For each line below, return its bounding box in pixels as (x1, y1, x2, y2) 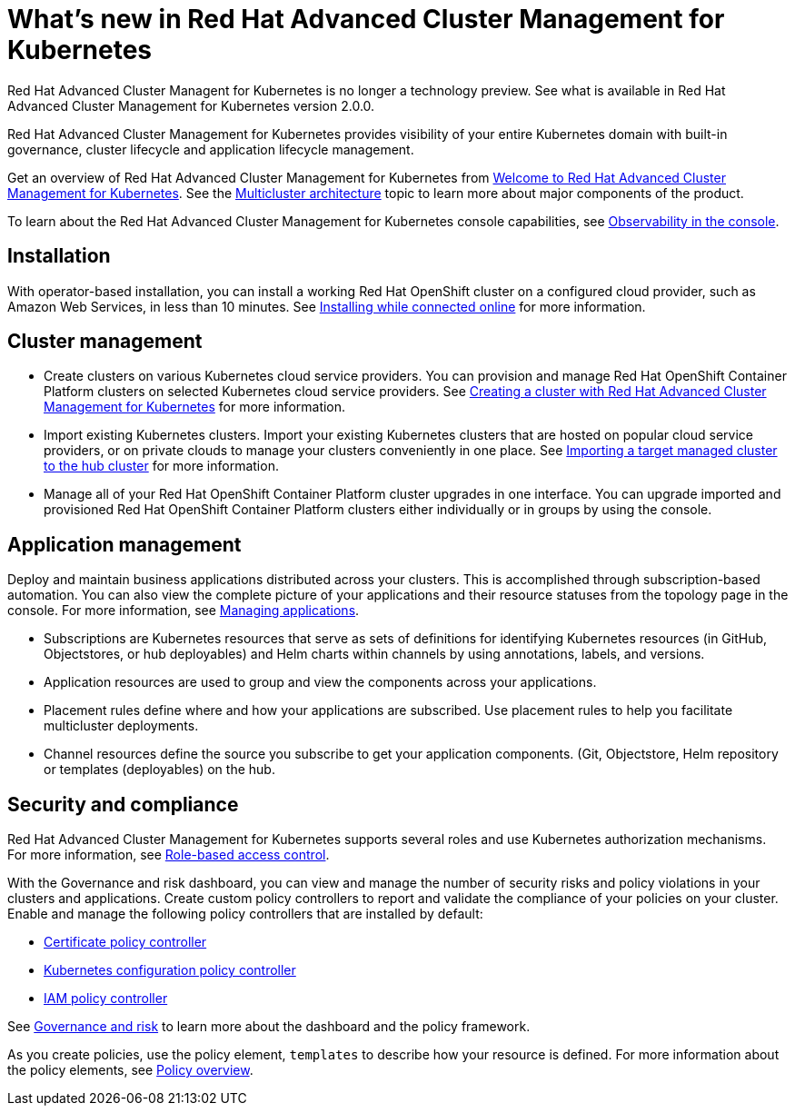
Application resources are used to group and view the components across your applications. (44, 674, 597, 691)
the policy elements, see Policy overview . (7, 1062, 253, 1078)
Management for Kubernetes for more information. (44, 399, 346, 415)
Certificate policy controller (44, 934, 207, 950)
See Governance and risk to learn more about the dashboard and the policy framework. (7, 1019, 531, 1035)
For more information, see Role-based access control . (7, 847, 330, 863)
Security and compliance (7, 792, 239, 816)
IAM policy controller (44, 990, 168, 1007)
